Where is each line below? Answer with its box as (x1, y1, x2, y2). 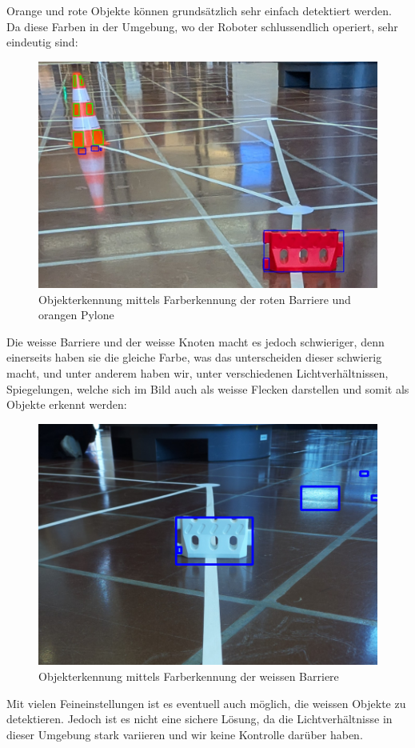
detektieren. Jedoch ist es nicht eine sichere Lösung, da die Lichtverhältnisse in (6, 710, 393, 727)
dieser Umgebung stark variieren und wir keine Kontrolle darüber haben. (6, 726, 363, 742)
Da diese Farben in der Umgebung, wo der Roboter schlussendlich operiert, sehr (6, 18, 398, 34)
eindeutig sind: (6, 34, 78, 50)
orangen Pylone (38, 306, 114, 323)
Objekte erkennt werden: (6, 396, 127, 413)
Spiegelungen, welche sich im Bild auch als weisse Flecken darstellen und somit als (6, 380, 409, 397)
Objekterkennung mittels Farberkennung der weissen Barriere (38, 667, 339, 684)
